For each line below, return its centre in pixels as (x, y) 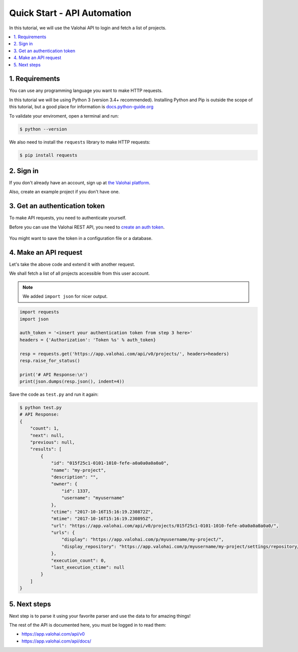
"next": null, (47, 435)
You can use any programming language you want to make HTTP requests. (86, 91)
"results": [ (46, 449)
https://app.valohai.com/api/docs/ (56, 641)
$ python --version (43, 129)
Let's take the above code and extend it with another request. (72, 264)
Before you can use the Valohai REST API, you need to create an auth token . (87, 227)
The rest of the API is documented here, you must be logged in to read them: (88, 625)
